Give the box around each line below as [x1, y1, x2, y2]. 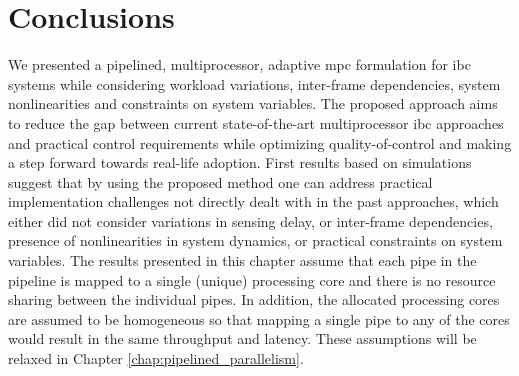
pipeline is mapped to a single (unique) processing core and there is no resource [8, 269, 496, 290]
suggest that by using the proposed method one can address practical [8, 171, 433, 192]
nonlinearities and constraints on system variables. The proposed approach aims [8, 93, 498, 114]
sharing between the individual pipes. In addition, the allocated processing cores [8, 289, 500, 310]
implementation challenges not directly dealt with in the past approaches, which [8, 191, 499, 212]
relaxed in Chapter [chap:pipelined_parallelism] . [8, 348, 304, 369]
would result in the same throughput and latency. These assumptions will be [8, 328, 477, 349]
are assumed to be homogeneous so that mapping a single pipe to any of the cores [8, 308, 510, 329]
